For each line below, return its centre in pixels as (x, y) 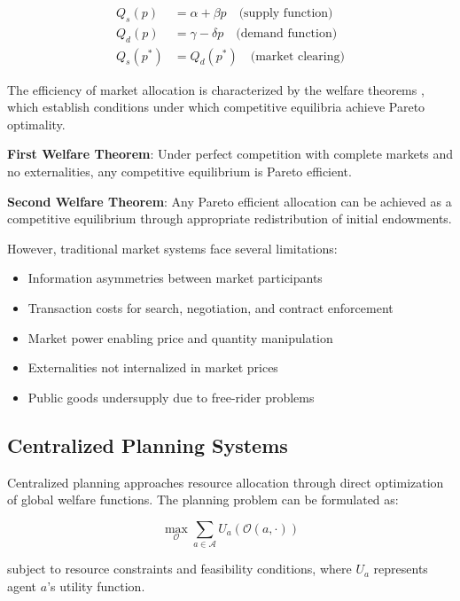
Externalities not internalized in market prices (153, 367)
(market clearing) (297, 56)
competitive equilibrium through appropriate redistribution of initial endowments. (230, 219)
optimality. (36, 124)
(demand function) (287, 33)
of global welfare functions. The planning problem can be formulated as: (203, 500)
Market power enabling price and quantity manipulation (180, 337)
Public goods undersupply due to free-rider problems (171, 397)
